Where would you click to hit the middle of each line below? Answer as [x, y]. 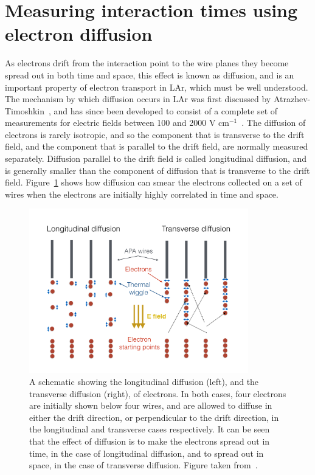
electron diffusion [79, 34]
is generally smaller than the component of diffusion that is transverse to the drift [157, 170]
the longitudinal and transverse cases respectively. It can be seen [150, 429]
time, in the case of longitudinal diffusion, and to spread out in [147, 453]
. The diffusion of [274, 123]
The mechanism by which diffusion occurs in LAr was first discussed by [138, 99]
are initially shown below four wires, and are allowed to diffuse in [151, 405]
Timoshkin [25, 110]
